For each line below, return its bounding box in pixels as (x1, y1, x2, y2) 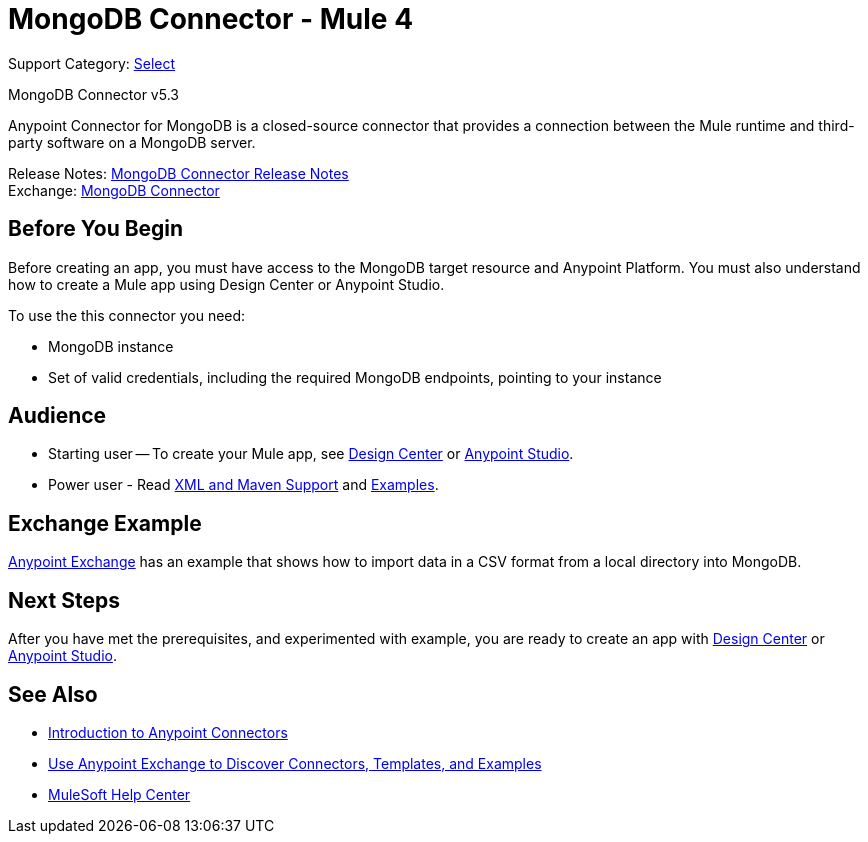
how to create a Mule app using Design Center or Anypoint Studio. (8, 275, 445, 293)
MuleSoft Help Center (48, 785, 191, 803)
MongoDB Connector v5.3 (8, 85, 179, 103)
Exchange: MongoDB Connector (8, 181, 220, 199)
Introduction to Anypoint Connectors (48, 723, 288, 741)
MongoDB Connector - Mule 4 (8, 2, 414, 36)
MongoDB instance (48, 337, 174, 355)
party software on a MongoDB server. (8, 133, 256, 151)
